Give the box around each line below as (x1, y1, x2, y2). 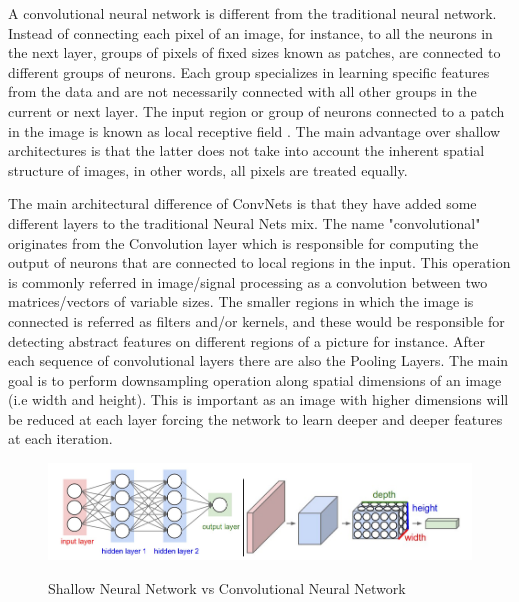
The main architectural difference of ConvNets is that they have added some (8, 193, 477, 214)
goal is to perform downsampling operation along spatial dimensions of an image (8, 369, 502, 390)
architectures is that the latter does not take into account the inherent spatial (8, 140, 485, 161)
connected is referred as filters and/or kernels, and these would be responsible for (8, 310, 505, 331)
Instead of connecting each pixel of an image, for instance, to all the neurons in (8, 22, 493, 43)
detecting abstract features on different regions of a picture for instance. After (8, 330, 485, 351)
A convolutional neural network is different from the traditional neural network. (8, 3, 497, 23)
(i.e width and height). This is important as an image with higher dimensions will (8, 389, 509, 410)
